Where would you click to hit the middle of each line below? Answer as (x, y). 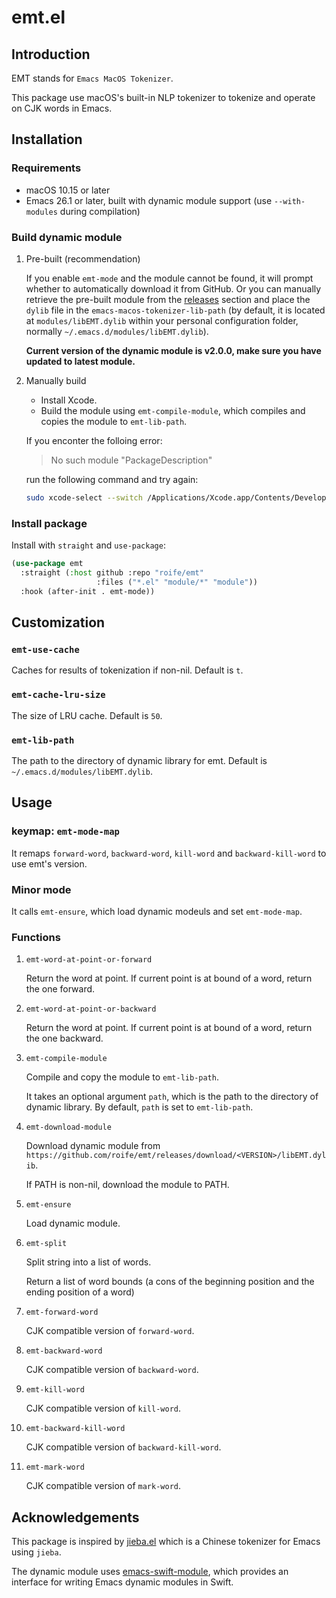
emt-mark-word (55, 1467)
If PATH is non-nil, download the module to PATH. (127, 1185)
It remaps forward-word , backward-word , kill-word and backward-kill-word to (169, 853)
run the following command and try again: (112, 479)
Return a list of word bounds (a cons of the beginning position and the (170, 1282)
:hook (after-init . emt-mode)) (88, 591)
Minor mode (41, 889)
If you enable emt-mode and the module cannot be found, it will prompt (169, 278)
